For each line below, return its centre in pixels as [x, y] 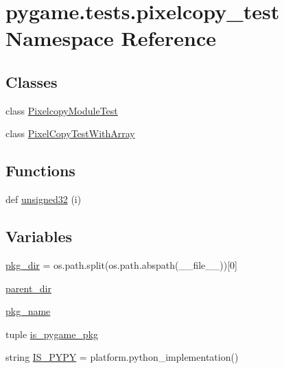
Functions [40, 170]
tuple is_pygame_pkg [52, 334]
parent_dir [28, 288]
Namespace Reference [111, 38]
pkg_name [28, 311]
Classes [32, 81]
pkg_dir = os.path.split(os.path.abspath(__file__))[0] [121, 264]
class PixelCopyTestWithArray [70, 133]
